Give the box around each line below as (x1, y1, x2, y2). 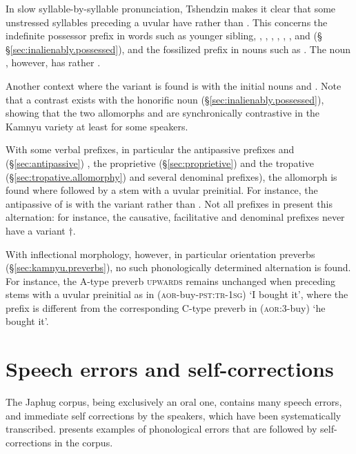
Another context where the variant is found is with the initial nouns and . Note (6, 78, 342, 92)
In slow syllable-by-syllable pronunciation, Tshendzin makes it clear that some (6, 1, 336, 15)
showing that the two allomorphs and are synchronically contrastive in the (6, 106, 320, 120)
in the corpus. (54, 435, 113, 449)
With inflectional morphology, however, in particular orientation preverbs (6, 246, 315, 261)
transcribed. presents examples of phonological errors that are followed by (6, 422, 317, 436)
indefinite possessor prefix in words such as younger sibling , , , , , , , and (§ (6, 28, 322, 43)
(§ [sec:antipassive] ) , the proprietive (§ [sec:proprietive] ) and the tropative (6, 155, 314, 170)
